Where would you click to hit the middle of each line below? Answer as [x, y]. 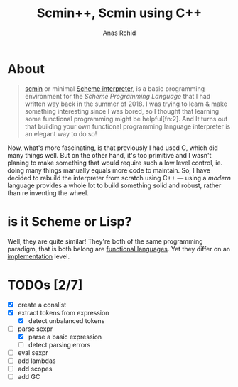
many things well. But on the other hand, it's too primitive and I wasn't [109, 155]
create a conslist [42, 305]
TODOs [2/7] [45, 285]
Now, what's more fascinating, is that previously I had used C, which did [113, 148]
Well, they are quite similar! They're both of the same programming [106, 241]
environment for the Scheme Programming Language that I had [118, 96]
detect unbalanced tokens [66, 320]
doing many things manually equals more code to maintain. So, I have [109, 170]
